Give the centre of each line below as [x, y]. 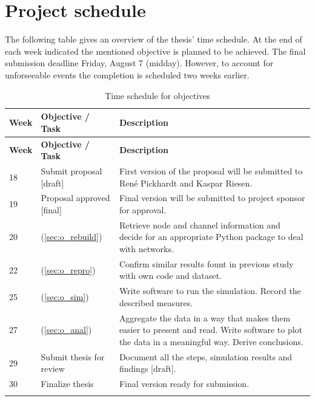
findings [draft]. [148, 368]
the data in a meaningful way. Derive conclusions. [211, 341]
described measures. [156, 302]
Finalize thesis [67, 384]
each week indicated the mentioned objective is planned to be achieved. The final [155, 51]
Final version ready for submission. [184, 384]
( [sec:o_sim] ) [65, 297]
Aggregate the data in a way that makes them [205, 317]
